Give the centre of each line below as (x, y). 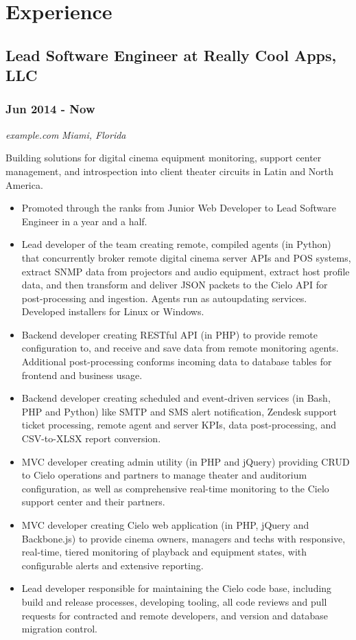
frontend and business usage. (82, 375)
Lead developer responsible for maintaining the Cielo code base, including (177, 588)
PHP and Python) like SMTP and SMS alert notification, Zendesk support (179, 411)
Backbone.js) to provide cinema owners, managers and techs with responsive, (183, 538)
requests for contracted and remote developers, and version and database (175, 615)
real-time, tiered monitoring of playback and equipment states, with (164, 552)
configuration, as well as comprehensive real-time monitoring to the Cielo (175, 488)
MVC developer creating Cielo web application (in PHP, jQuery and (165, 525)
